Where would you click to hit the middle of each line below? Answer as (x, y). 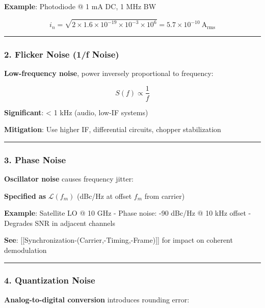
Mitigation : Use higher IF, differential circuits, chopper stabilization (113, 129)
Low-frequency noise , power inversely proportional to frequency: (109, 73)
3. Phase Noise (35, 159)
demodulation (25, 250)
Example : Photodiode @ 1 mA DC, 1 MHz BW (80, 6)
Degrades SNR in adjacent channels (60, 223)
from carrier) (165, 196)
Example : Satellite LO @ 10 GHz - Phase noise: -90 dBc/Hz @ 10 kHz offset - (128, 213)
